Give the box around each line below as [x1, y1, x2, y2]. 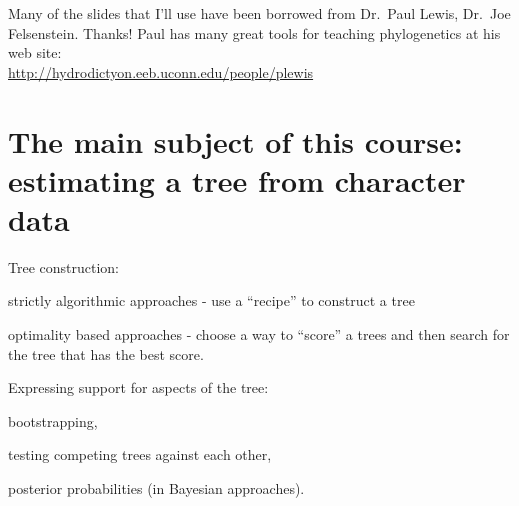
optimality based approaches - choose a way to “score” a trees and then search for [8, 324, 510, 345]
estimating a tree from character [8, 159, 466, 200]
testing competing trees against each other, [8, 444, 272, 465]
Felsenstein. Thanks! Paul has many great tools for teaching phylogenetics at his [8, 22, 501, 43]
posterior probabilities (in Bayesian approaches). [8, 478, 305, 499]
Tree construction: [8, 256, 119, 277]
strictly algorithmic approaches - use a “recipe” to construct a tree [8, 290, 415, 311]
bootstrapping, [8, 410, 98, 431]
